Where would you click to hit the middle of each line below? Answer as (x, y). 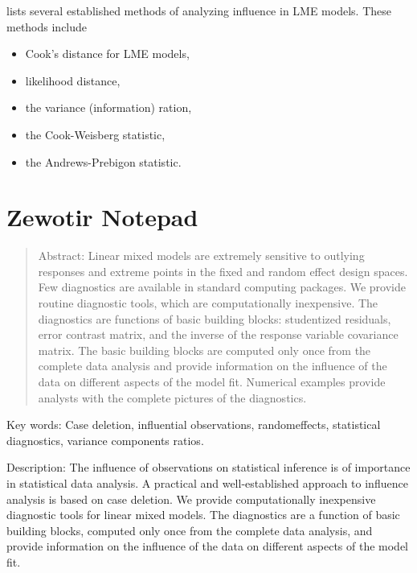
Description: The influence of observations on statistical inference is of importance (208, 467)
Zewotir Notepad (102, 217)
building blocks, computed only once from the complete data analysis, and (190, 530)
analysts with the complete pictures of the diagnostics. (172, 397)
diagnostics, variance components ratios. (105, 440)
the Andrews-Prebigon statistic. (103, 161)
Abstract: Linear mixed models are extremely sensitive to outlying (201, 256)
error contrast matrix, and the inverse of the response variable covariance (218, 334)
